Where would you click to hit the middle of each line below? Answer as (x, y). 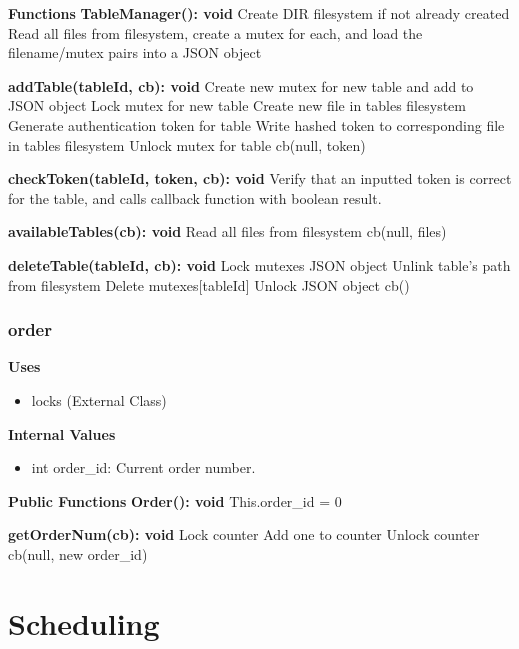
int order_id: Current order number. (143, 467)
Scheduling (84, 622)
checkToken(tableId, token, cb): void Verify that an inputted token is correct (260, 178)
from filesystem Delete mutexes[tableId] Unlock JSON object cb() (209, 284)
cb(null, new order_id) (78, 553)
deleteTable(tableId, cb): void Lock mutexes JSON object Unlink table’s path (259, 264)
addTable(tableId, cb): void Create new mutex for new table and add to (241, 85)
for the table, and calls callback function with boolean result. (195, 197)
